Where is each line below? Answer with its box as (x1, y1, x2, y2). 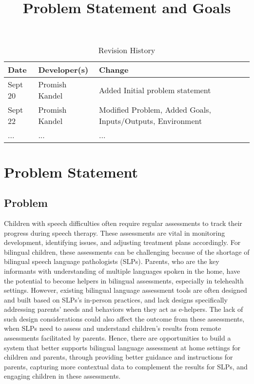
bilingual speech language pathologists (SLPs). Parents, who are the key (4, 256, 219, 266)
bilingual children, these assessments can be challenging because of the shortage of (4, 246, 250, 257)
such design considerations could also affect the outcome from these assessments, (4, 313, 245, 323)
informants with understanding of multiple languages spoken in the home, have (4, 265, 240, 276)
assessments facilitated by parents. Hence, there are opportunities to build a (4, 333, 231, 343)
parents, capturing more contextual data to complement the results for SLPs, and (4, 361, 248, 371)
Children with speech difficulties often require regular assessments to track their (4, 218, 242, 228)
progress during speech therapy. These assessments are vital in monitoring (4, 227, 225, 238)
